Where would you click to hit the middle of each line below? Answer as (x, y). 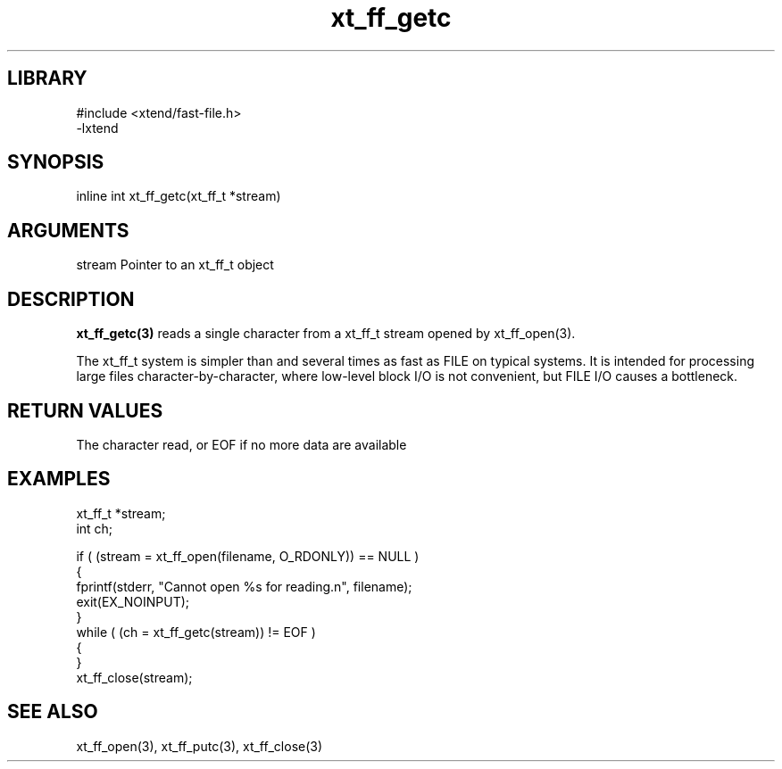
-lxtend (97, 128)
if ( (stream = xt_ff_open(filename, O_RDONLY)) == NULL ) (248, 556)
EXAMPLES (59, 479)
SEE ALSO (53, 712)
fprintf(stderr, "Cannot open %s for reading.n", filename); (244, 586)
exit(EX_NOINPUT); (133, 601)
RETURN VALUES (85, 410)
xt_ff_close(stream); (134, 677)
